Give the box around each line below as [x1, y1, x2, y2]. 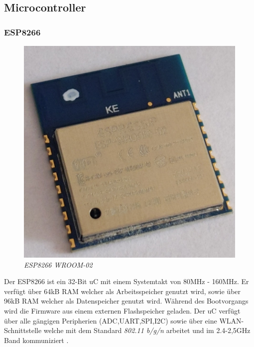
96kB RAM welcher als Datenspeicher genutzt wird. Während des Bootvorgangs [4, 296, 249, 306]
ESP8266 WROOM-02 [24, 259, 93, 270]
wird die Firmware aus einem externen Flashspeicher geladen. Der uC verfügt [4, 305, 241, 316]
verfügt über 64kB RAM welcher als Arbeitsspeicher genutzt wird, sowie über [4, 286, 241, 296]
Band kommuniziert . [4, 335, 69, 345]
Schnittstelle [4, 325, 42, 336]
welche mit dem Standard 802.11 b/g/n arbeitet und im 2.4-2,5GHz [43, 325, 251, 336]
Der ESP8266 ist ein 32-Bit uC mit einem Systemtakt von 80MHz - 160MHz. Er [4, 276, 249, 287]
